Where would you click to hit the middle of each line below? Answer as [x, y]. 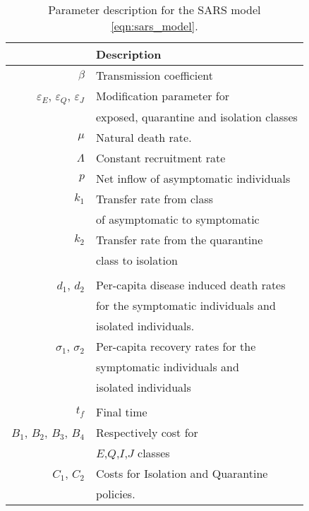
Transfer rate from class [154, 198]
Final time [121, 411]
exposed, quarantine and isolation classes [196, 116]
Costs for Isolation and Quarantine [182, 473]
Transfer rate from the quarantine [179, 239]
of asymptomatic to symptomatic [177, 219]
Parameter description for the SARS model [154, 10]
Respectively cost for [147, 432]
